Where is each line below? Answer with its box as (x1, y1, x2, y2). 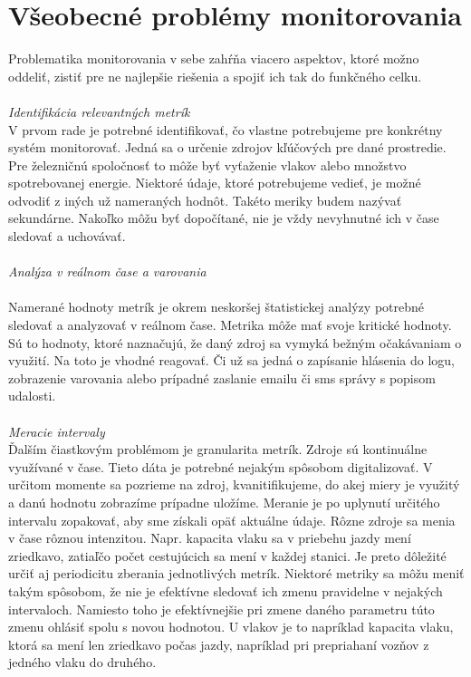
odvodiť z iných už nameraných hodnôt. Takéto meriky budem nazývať (8, 190, 402, 209)
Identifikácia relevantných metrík (8, 102, 190, 121)
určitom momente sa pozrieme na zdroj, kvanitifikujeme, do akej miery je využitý (8, 475, 460, 494)
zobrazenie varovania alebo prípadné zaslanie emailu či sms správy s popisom (8, 368, 436, 387)
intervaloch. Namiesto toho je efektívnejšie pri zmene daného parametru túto (8, 599, 435, 618)
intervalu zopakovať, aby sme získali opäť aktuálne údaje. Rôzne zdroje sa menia (8, 510, 456, 529)
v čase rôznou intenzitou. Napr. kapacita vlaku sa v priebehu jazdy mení (8, 528, 411, 547)
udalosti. (8, 386, 56, 405)
